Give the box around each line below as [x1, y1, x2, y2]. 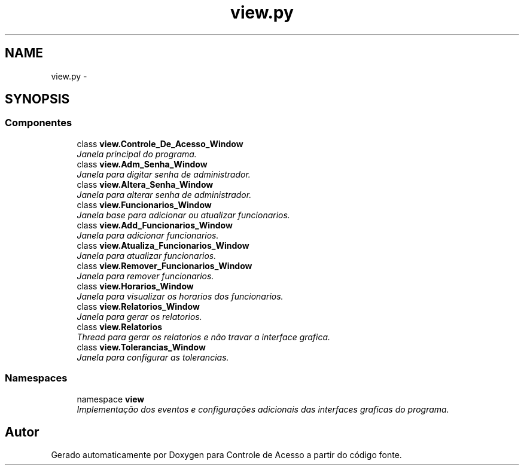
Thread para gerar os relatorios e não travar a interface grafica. [77, 331, 331, 342]
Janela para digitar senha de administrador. [77, 169, 251, 179]
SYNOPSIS [5, 91, 70, 107]
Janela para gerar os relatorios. [77, 311, 202, 322]
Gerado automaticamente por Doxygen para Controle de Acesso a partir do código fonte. [51, 450, 402, 460]
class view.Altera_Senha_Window [77, 179, 214, 190]
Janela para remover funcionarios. [77, 270, 214, 281]
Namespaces [5, 372, 68, 384]
